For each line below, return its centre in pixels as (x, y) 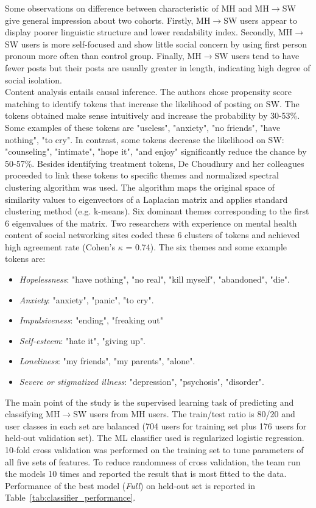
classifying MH (33, 414)
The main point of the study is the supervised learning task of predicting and (149, 402)
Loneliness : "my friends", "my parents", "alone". (107, 361)
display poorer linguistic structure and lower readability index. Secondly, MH (149, 32)
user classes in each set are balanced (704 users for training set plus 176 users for (156, 425)
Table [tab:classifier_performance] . (70, 497)
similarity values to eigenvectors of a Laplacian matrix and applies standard (146, 199)
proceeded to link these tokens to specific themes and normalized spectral (142, 175)
